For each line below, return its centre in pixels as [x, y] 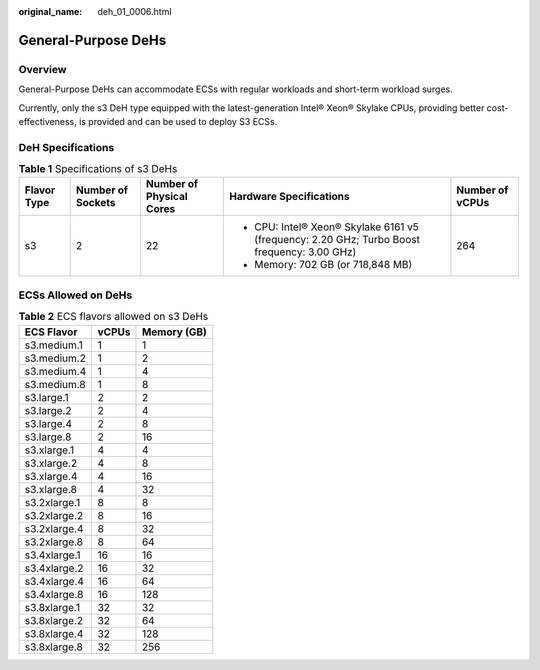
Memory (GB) [174, 332]
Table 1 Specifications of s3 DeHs [98, 169]
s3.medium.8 [55, 384]
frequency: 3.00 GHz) [305, 252]
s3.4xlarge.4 [54, 581]
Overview [42, 69]
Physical [167, 197]
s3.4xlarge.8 [54, 594]
